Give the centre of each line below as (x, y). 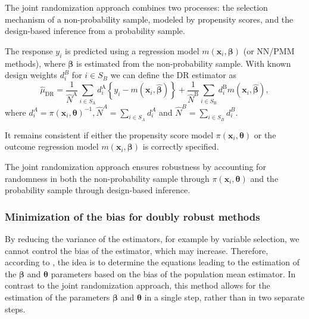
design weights (31, 75)
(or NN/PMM (269, 50)
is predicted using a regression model (132, 50)
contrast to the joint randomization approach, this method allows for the (138, 285)
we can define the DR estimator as (174, 75)
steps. (15, 309)
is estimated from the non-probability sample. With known (184, 63)
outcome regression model (52, 146)
